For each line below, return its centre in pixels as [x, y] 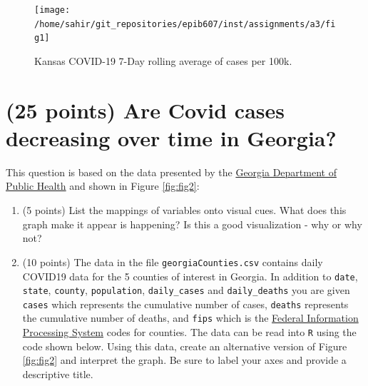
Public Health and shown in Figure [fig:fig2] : [103, 186]
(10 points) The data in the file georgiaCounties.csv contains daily [173, 261]
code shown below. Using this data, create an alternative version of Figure [185, 346]
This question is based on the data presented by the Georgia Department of [171, 172]
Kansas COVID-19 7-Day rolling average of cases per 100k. [163, 60]
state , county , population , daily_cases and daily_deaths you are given [186, 290]
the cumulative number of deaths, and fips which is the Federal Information [190, 318]
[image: [52, 10]
